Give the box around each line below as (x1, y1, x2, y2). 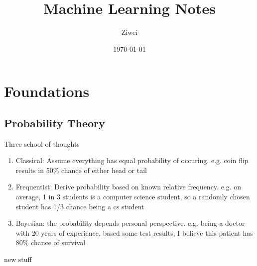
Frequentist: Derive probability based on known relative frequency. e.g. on (15, 181, 242, 192)
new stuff (4, 254, 32, 265)
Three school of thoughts (4, 138, 80, 149)
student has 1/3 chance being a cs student (15, 201, 144, 211)
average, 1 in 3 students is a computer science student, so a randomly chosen (15, 191, 250, 202)
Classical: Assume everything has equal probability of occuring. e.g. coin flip (15, 155, 249, 166)
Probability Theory (4, 115, 105, 130)
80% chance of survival (15, 237, 86, 248)
